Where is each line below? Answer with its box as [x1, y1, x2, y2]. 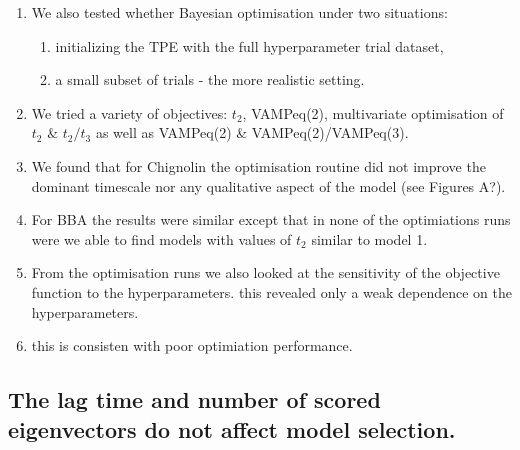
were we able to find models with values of [31, 228, 292, 249]
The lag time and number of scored [8, 384, 381, 415]
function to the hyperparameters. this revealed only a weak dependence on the [31, 281, 512, 302]
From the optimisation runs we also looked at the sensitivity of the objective [31, 262, 500, 283]
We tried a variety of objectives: [31, 102, 228, 123]
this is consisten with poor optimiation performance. [31, 335, 353, 356]
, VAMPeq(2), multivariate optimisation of [242, 102, 504, 123]
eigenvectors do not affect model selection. [8, 413, 456, 444]
